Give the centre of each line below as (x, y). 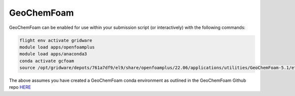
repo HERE (20, 87)
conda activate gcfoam (47, 61)
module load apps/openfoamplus (57, 47)
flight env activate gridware (56, 40)
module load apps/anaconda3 (53, 54)
